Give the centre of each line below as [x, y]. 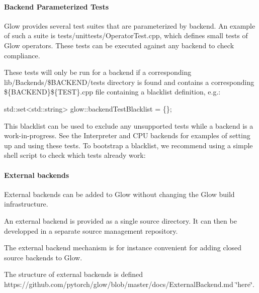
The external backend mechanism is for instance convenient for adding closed [123, 248]
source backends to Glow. [43, 257]
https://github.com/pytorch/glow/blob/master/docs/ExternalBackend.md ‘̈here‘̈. [129, 284]
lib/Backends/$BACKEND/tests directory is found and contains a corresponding [129, 82]
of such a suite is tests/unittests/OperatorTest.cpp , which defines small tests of [126, 35]
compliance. [22, 55]
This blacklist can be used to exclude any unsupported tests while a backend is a [129, 125]
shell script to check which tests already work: [75, 155]
